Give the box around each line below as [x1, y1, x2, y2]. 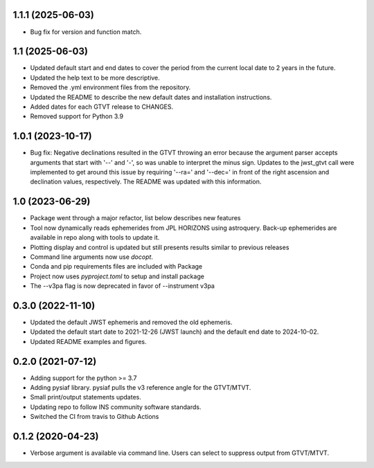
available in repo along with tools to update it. [30, 233, 160, 242]
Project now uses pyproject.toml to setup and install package [30, 272, 204, 280]
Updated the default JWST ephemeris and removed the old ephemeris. [30, 318, 233, 326]
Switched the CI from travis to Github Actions [30, 413, 159, 421]
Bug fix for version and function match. [30, 28, 142, 36]
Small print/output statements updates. [30, 393, 141, 402]
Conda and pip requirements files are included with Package [30, 262, 203, 271]
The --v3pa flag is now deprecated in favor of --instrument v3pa [30, 282, 215, 290]
